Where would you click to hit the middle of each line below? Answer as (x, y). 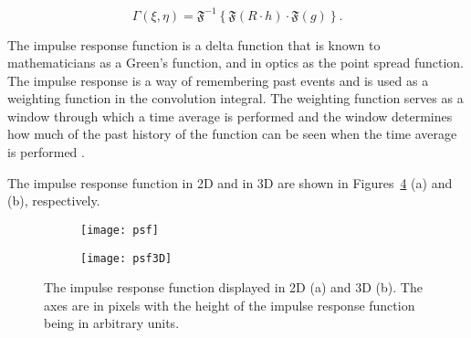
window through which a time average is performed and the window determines (230, 116)
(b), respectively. (54, 201)
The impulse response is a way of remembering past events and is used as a (218, 80)
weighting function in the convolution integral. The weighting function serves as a (235, 98)
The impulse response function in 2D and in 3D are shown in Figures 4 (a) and (230, 182)
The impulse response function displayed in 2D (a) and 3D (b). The (233, 287)
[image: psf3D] (126, 258)
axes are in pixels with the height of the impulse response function (230, 305)
